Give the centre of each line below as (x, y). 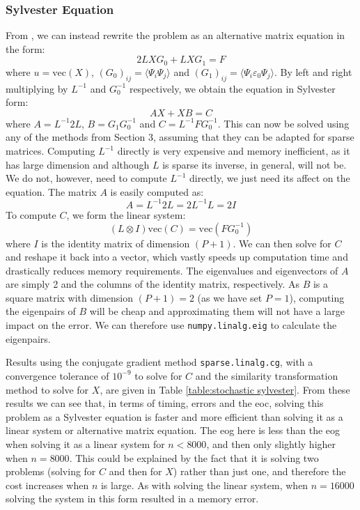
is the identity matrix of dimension (116, 243)
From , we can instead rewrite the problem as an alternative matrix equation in (175, 35)
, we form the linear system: (126, 214)
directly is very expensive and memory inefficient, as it (234, 151)
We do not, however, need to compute (86, 178)
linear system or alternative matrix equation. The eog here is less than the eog (173, 430)
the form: (25, 48)
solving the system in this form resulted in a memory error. (132, 499)
